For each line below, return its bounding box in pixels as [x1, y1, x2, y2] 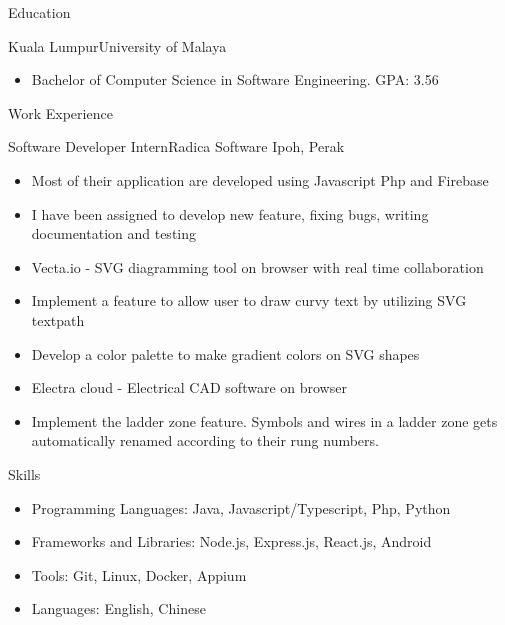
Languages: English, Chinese [31, 598, 206, 619]
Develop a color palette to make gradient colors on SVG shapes [31, 343, 420, 364]
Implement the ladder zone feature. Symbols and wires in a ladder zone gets [31, 410, 498, 431]
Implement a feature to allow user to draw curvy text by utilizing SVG [31, 290, 467, 311]
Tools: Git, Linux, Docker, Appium [31, 564, 247, 585]
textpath [31, 309, 85, 330]
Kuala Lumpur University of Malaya [8, 35, 227, 56]
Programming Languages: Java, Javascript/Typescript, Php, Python [31, 497, 451, 518]
